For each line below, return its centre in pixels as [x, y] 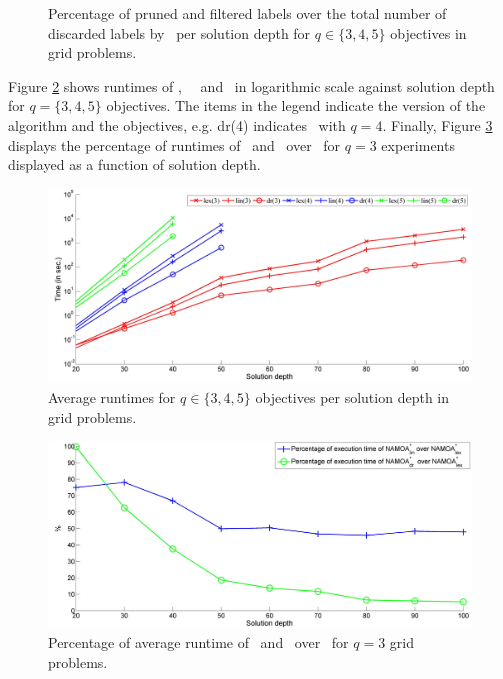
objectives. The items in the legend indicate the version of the [296, 105]
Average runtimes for [112, 396]
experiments [418, 144]
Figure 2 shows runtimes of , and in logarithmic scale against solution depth [251, 85]
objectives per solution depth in [352, 396]
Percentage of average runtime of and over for [198, 642]
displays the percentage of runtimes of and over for [174, 144]
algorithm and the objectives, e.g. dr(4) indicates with [177, 124]
